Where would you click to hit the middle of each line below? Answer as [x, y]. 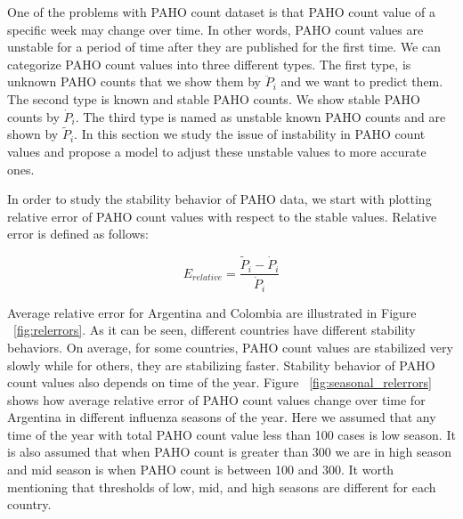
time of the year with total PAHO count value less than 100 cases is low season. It [231, 434]
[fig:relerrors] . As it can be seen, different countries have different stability [215, 330]
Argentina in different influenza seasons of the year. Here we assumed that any [222, 417]
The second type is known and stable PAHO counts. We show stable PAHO [214, 98]
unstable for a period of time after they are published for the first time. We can [224, 47]
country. [29, 504]
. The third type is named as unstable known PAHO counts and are [260, 116]
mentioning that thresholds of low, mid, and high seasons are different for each [222, 487]
